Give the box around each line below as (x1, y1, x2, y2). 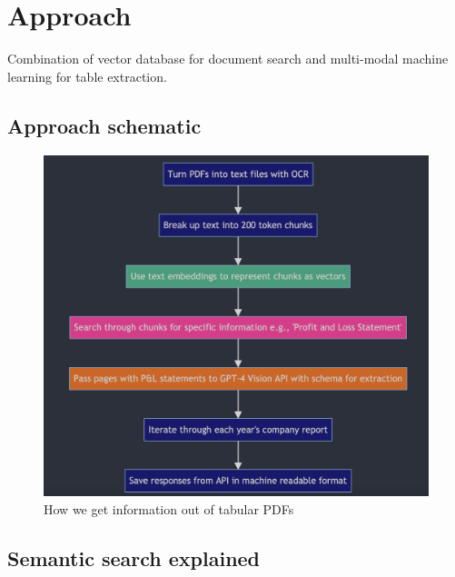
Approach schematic (7, 111, 202, 139)
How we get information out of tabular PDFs (44, 500, 294, 519)
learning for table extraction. (7, 66, 167, 85)
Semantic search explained (7, 544, 261, 572)
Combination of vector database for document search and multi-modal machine (7, 49, 449, 68)
